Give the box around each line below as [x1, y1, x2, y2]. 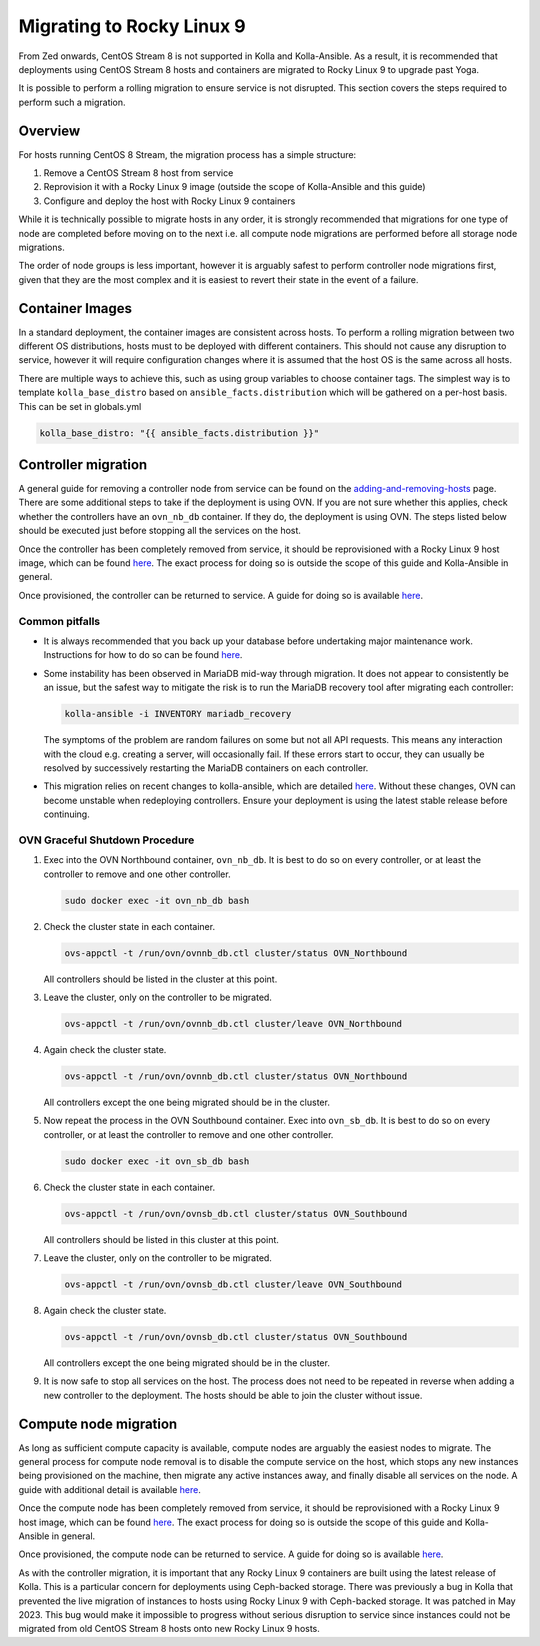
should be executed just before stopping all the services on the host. [18, 525, 302, 537]
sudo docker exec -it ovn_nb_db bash [64, 895, 250, 906]
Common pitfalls [18, 614, 101, 628]
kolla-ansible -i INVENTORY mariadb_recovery [64, 708, 292, 720]
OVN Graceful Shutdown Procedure [18, 833, 195, 847]
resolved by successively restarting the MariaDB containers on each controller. [43, 761, 369, 774]
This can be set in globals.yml [18, 400, 142, 412]
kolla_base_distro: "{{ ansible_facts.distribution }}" [39, 427, 320, 439]
